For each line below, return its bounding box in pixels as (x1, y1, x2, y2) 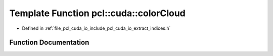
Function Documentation (9, 38, 89, 47)
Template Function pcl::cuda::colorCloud (9, 8, 186, 19)
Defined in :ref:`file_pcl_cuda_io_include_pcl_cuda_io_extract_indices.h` (22, 25, 171, 31)
